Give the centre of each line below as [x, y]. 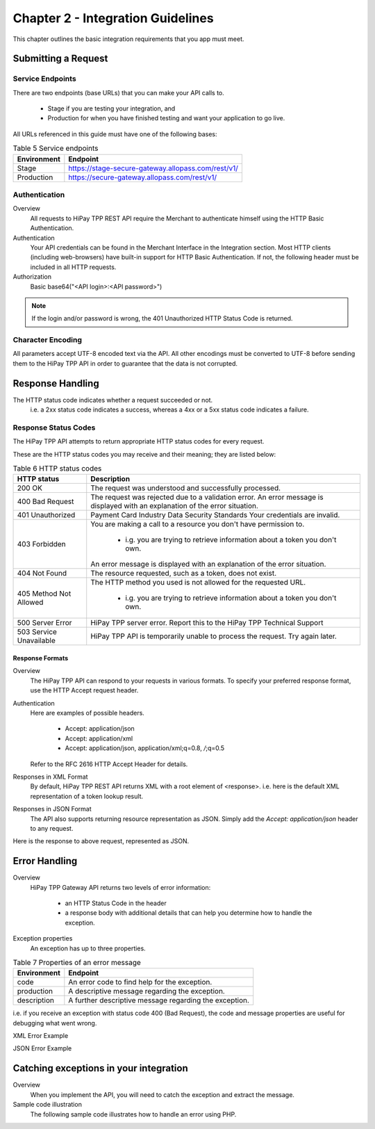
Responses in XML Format [50, 777]
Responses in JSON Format [52, 809]
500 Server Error [44, 623]
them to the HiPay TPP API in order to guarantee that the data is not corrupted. [125, 363]
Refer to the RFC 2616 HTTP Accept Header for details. [109, 764]
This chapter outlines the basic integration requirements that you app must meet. [128, 39]
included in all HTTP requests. [73, 267]
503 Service [37, 632]
